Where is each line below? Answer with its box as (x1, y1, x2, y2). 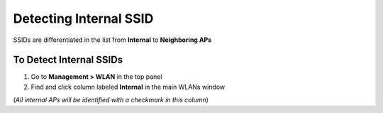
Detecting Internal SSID (13, 11, 154, 26)
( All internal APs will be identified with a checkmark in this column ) (13, 96, 209, 104)
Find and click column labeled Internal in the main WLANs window (30, 82, 226, 91)
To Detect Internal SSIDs (13, 54, 123, 66)
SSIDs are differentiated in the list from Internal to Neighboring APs (13, 36, 212, 44)
